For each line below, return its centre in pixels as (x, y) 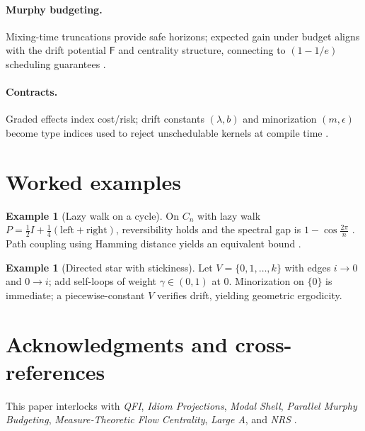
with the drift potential (56, 50)
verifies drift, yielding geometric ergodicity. (250, 295)
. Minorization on (266, 281)
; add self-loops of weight (103, 281)
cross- (263, 343)
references (56, 371)
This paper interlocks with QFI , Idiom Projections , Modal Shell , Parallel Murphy (181, 405)
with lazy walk (229, 215)
